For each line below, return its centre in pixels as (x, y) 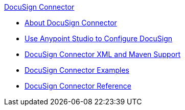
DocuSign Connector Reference (78, 86)
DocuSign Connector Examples (77, 70)
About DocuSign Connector (71, 23)
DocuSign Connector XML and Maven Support (103, 54)
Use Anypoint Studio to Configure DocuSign (99, 38)
